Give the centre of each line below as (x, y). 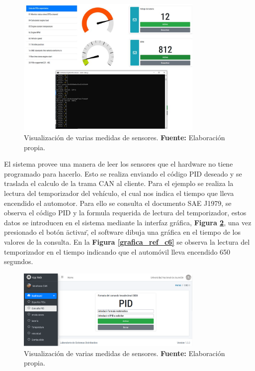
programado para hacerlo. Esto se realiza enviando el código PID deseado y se (123, 173)
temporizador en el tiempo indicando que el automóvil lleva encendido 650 (117, 251)
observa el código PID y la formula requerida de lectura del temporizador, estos (125, 213)
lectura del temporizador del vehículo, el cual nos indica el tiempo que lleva (119, 193)
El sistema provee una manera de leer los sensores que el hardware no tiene (119, 164)
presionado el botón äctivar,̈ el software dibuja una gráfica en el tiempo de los (122, 232)
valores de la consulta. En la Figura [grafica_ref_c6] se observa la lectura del (127, 241)
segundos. (19, 261)
